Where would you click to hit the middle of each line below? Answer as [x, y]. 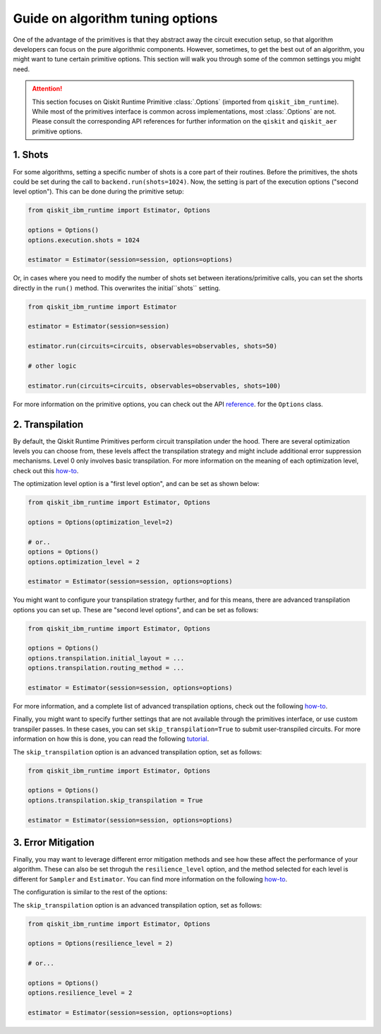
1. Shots [31, 155]
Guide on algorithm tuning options [115, 18]
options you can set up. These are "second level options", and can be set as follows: [136, 610]
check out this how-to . [46, 470]
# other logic [52, 366]
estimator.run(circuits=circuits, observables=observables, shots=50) [153, 346]
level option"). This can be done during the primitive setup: [98, 191]
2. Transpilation [48, 424]
